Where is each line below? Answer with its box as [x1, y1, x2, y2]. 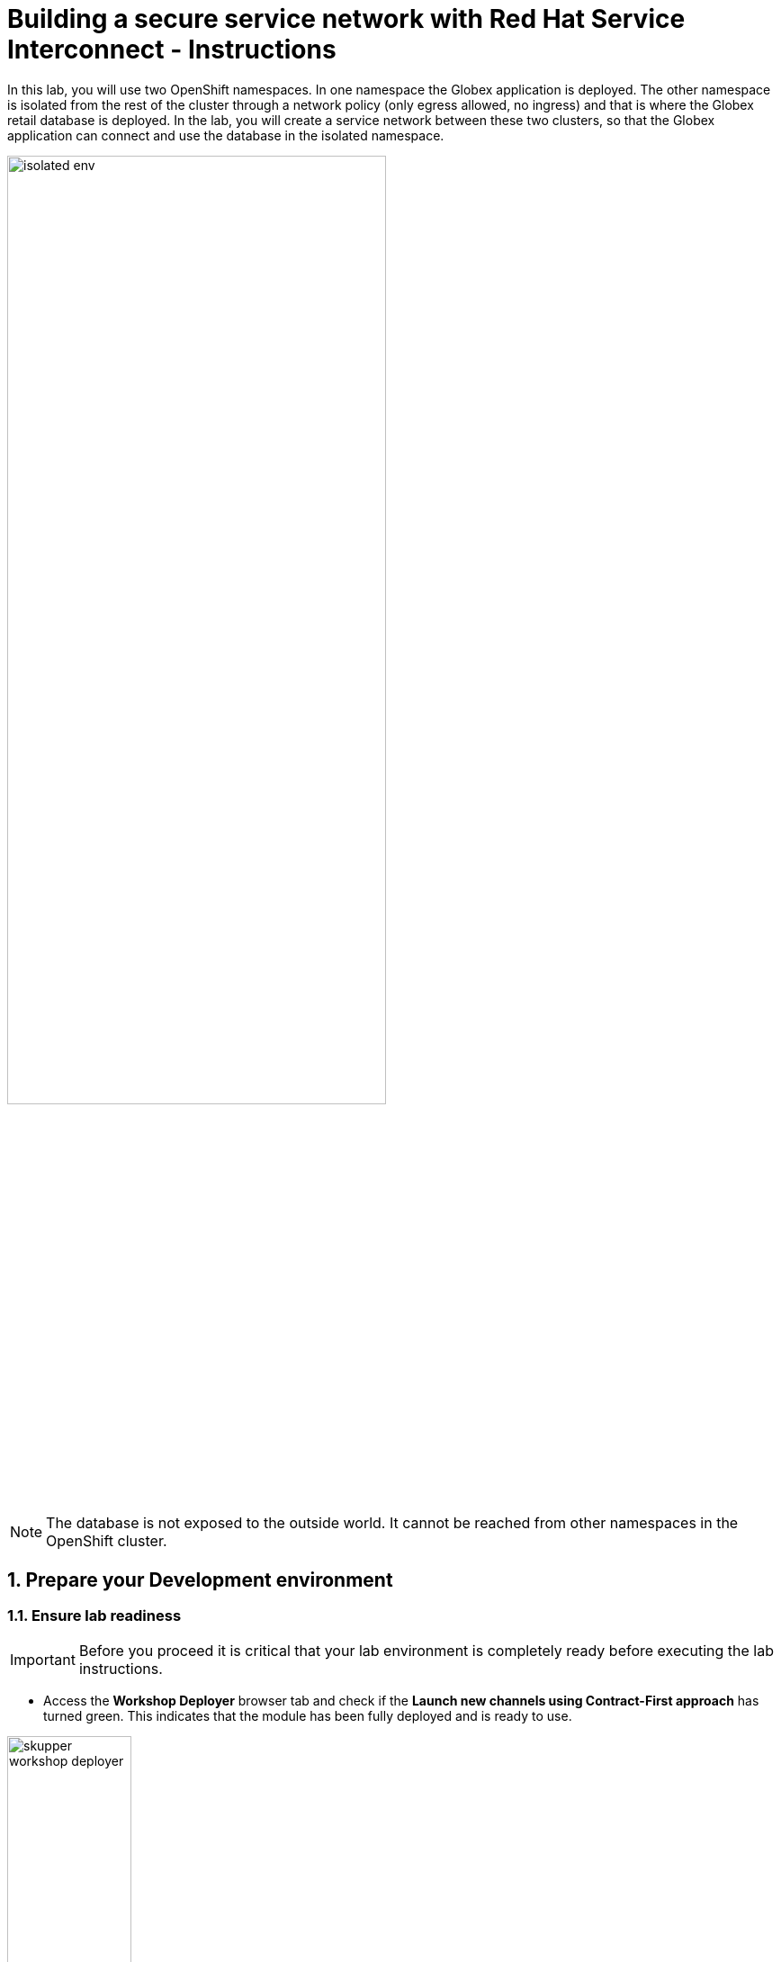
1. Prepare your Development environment [7, 1568, 393, 1591]
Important [10, 1651, 76, 1669]
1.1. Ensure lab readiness [7, 1606, 182, 1624]
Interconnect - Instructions [7, 34, 337, 65]
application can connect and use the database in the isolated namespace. [7, 127, 444, 143]
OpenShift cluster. [46, 1532, 167, 1551]
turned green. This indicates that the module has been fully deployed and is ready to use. [43, 1708, 572, 1724]
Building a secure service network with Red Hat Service [7, 4, 686, 34]
